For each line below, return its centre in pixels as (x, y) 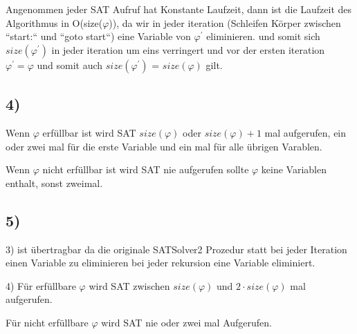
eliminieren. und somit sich (263, 36)
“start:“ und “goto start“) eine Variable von (98, 36)
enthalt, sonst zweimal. (54, 183)
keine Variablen (294, 169)
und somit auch (70, 65)
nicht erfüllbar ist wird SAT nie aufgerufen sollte (146, 169)
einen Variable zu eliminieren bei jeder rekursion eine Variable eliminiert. (161, 263)
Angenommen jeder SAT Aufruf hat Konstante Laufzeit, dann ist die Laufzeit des (179, 9)
